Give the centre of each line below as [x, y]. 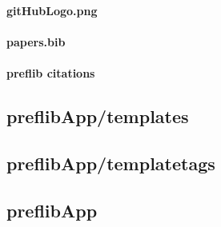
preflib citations [51, 72]
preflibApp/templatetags [111, 163]
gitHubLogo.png [52, 10]
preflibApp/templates [98, 115]
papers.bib [36, 41]
